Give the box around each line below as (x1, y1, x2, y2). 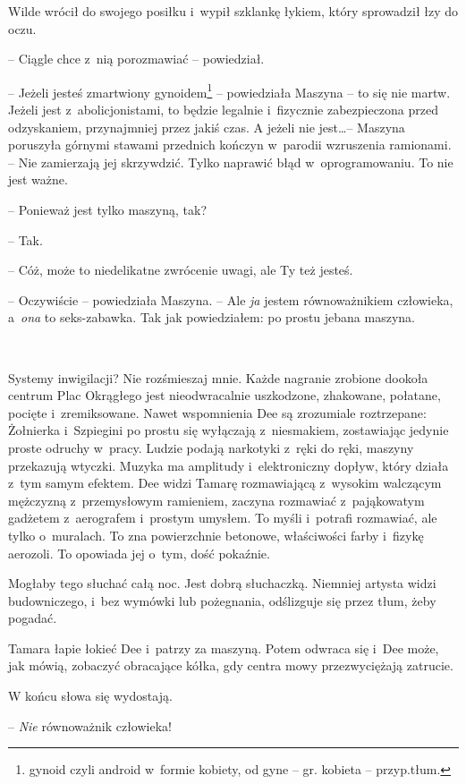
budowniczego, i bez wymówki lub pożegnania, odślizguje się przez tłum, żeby (8, 591, 436, 609)
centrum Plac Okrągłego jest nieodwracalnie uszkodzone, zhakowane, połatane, (8, 386, 441, 405)
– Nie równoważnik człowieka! (8, 716, 172, 735)
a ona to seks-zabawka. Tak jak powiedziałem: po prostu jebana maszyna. (8, 308, 415, 327)
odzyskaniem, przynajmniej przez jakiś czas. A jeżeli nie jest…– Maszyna (8, 117, 405, 136)
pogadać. (8, 609, 57, 627)
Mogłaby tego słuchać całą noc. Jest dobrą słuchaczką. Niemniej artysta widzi (8, 574, 436, 592)
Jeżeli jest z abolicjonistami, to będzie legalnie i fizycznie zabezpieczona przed (8, 100, 439, 119)
